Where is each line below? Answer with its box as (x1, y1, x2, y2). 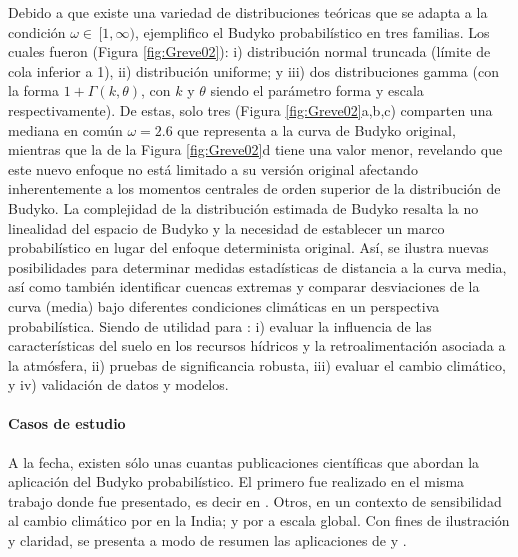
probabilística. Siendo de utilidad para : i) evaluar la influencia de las (8, 315, 432, 336)
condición (8, 21, 66, 42)
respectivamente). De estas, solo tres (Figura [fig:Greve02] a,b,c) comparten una (8, 99, 493, 120)
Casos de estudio (8, 413, 126, 434)
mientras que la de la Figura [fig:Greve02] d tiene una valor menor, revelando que (8, 139, 503, 160)
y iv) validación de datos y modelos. (8, 374, 229, 395)
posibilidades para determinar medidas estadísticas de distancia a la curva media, (8, 256, 507, 277)
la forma (8, 80, 59, 101)
